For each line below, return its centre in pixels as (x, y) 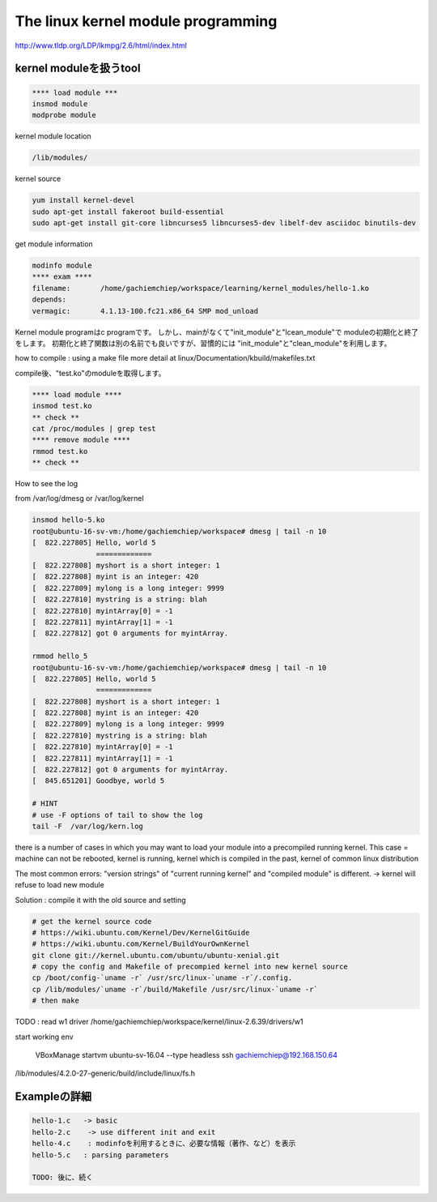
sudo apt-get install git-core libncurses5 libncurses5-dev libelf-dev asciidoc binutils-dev (224, 223)
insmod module (60, 104)
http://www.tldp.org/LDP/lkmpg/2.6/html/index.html (101, 45)
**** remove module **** (81, 440)
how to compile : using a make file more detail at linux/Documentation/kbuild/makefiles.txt (165, 358)
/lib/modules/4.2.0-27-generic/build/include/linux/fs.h (105, 1073)
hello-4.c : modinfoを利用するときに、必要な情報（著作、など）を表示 (164, 1144)
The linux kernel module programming (146, 21)
